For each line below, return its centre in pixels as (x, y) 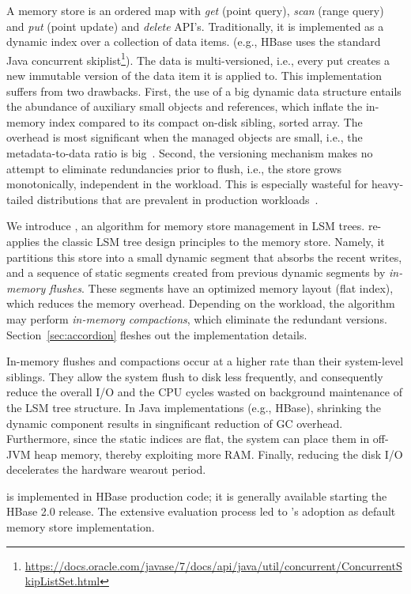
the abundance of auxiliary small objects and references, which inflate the (185, 106)
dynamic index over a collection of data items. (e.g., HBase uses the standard (194, 42)
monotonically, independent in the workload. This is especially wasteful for (187, 184)
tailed (20, 199)
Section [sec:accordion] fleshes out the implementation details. (157, 334)
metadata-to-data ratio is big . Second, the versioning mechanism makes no (190, 153)
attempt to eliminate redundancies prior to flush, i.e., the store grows (174, 168)
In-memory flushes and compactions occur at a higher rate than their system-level (205, 361)
